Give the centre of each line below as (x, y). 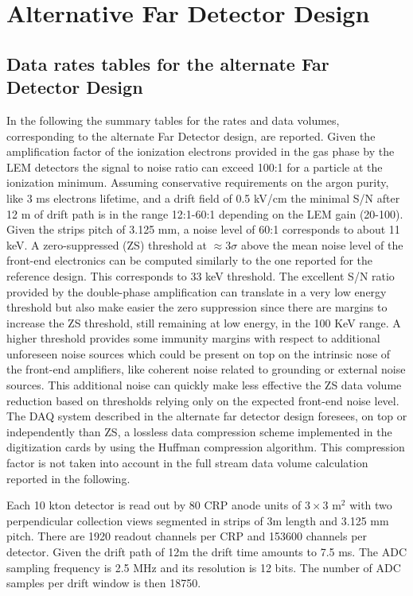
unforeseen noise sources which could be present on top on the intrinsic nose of (199, 353)
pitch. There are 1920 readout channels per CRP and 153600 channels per (187, 536)
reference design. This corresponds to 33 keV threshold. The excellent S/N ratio (201, 275)
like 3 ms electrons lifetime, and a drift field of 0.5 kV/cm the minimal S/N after (203, 197)
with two (371, 505)
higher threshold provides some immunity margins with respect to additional (193, 338)
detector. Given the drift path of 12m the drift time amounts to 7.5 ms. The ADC (206, 551)
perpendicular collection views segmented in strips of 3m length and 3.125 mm (198, 520)
